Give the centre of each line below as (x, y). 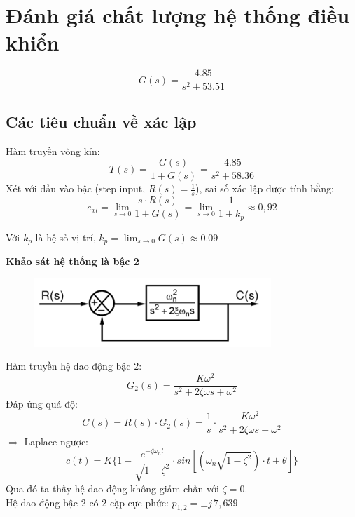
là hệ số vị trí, (65, 237)
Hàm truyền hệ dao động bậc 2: (74, 366)
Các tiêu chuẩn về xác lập (101, 121)
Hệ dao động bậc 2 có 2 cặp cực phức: (87, 502)
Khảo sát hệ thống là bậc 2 (72, 261)
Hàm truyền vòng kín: (53, 150)
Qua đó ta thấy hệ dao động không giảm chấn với (112, 489)
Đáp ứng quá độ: (42, 404)
